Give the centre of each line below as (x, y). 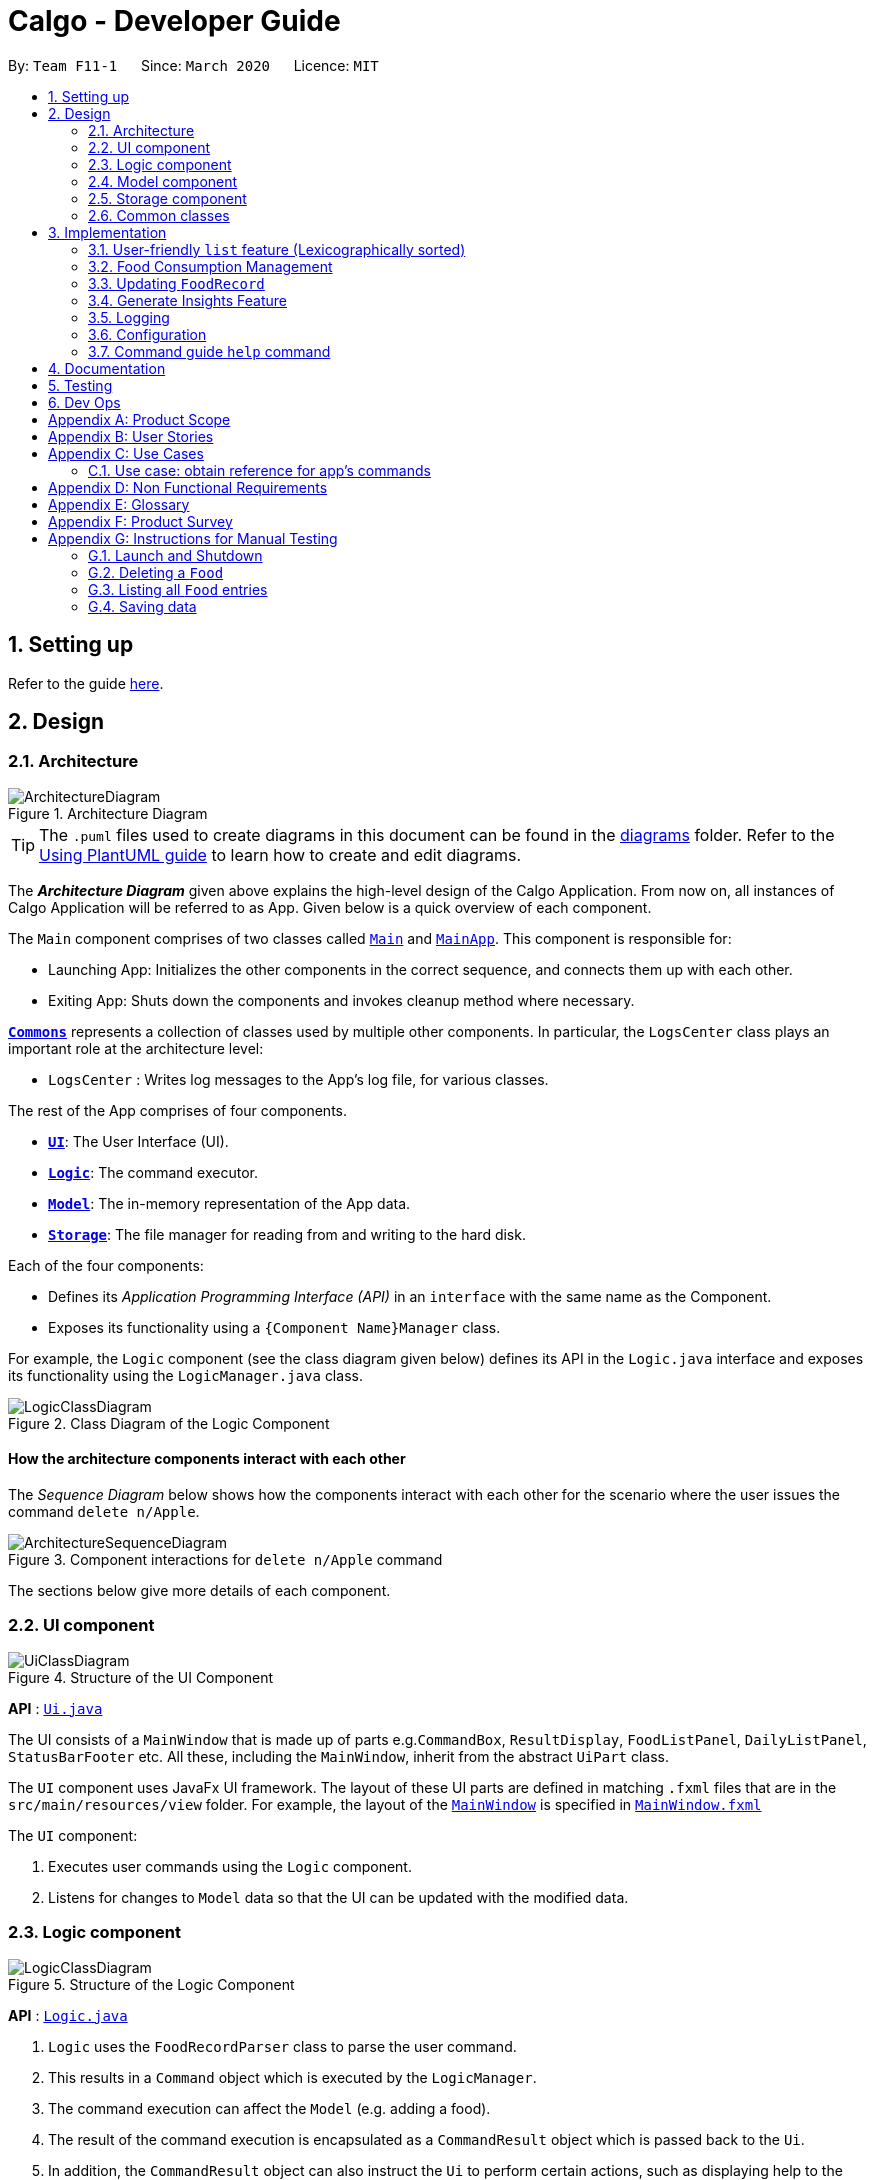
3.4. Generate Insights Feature (188, 300)
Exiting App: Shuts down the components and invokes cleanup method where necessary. (341, 1000)
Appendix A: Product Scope (139, 419)
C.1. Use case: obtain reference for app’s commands (259, 470)
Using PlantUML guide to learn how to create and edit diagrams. (280, 854)
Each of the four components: (106, 1265)
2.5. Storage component (167, 198)
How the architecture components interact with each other (207, 1459)
